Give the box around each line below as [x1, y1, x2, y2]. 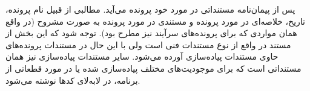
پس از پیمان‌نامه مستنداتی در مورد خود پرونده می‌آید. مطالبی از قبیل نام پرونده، [5, 3, 295, 15]
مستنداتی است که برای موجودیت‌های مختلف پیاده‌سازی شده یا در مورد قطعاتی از [5, 61, 302, 74]
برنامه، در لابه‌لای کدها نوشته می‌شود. [5, 74, 140, 86]
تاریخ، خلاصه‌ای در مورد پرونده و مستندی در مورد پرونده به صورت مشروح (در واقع [5, 14, 305, 27]
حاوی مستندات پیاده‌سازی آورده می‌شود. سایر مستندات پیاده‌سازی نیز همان [5, 50, 279, 63]
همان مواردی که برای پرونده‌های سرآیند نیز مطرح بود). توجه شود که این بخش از [5, 27, 297, 39]
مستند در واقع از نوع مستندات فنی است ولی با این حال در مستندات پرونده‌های [5, 38, 291, 51]
